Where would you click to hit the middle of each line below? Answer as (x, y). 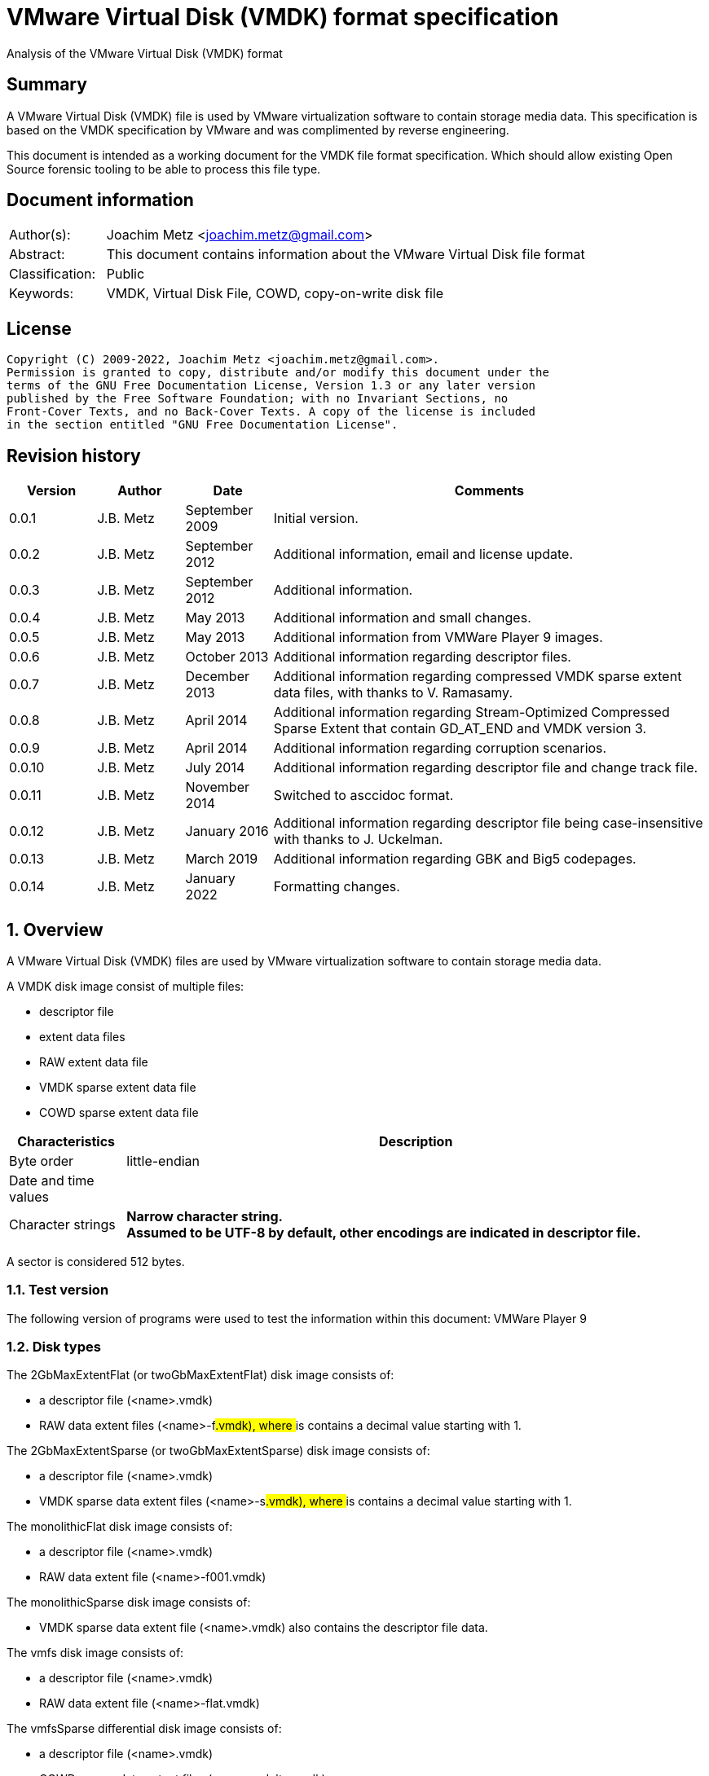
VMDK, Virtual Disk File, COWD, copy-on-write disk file (275, 294)
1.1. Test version (58, 1290)
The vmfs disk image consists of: (95, 1653)
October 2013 (227, 657)
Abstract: (37, 255)
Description (416, 1141)
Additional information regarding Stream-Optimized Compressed (471, 712)
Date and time (52, 1180)
